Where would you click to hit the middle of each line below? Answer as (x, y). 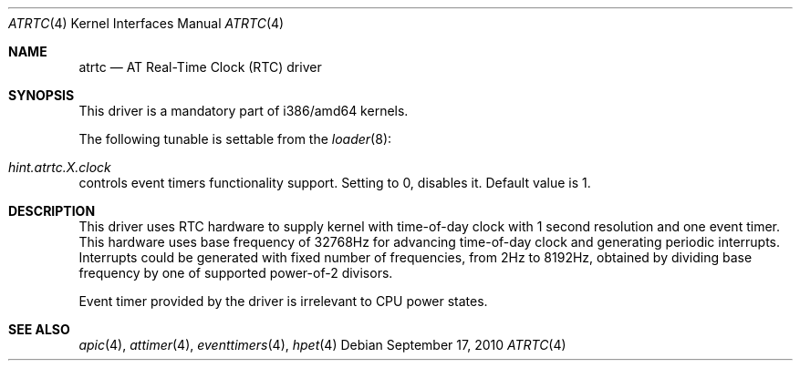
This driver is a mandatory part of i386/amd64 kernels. (244, 111)
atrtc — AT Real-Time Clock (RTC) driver (200, 67)
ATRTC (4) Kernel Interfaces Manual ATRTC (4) (146, 23)
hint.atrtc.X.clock (60, 167)
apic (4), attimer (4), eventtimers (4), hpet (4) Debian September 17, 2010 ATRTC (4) (322, 345)
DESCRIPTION (52, 211)
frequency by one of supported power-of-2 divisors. (236, 273)
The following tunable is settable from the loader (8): (235, 139)
